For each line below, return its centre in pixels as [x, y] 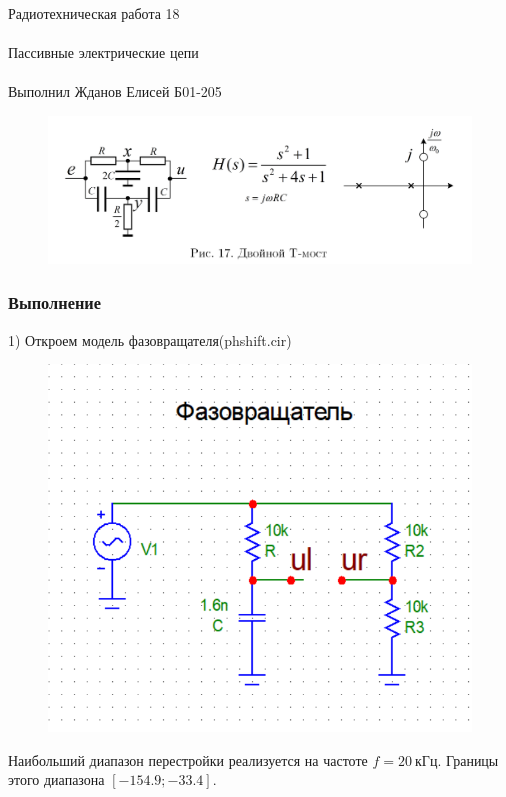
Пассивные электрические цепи [103, 52]
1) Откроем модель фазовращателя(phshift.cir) [150, 339]
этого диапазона [56, 779]
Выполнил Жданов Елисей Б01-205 [115, 91]
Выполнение [55, 302]
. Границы [468, 759]
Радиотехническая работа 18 [94, 13]
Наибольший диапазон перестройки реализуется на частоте [188, 759]
